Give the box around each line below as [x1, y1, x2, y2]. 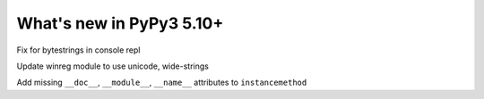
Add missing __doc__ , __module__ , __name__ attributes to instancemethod [16, 77, 307, 88]
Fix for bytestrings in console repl [16, 45, 141, 55]
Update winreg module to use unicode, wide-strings [16, 61, 210, 71]
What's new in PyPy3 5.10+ [16, 13, 224, 33]
